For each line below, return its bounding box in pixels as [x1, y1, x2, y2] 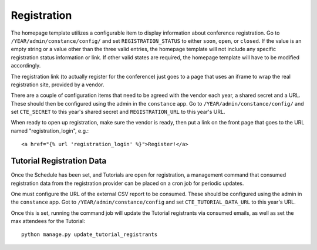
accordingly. [11, 62, 41, 69]
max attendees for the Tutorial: [11, 218, 85, 225]
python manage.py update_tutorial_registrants [21, 231, 158, 238]
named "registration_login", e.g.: [11, 127, 89, 134]
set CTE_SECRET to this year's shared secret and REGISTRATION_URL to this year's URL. [11, 109, 225, 116]
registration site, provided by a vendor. [11, 81, 104, 88]
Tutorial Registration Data [11, 156, 107, 166]
